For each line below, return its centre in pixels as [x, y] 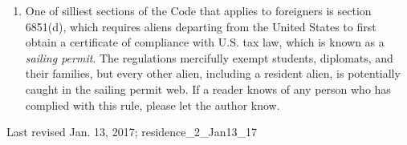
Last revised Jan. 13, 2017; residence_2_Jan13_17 [132, 132]
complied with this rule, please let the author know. [153, 105]
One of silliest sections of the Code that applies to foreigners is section [198, 10]
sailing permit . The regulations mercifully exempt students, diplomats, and [209, 57]
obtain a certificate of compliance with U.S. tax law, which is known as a [205, 42]
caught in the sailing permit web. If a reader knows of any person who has [208, 89]
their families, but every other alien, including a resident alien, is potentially [213, 73]
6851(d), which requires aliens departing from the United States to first [201, 26]
